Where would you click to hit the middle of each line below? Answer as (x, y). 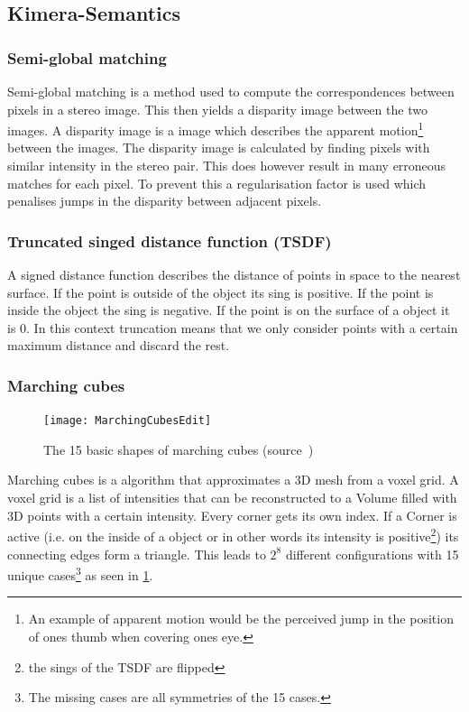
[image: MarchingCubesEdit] (128, 421)
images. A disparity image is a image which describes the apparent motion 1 (216, 129)
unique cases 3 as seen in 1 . (80, 573)
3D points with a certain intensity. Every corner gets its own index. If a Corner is (232, 515)
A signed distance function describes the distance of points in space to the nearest (234, 275)
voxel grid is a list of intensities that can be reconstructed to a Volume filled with (232, 498)
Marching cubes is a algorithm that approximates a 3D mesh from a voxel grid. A (233, 480)
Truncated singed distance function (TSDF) (170, 240)
